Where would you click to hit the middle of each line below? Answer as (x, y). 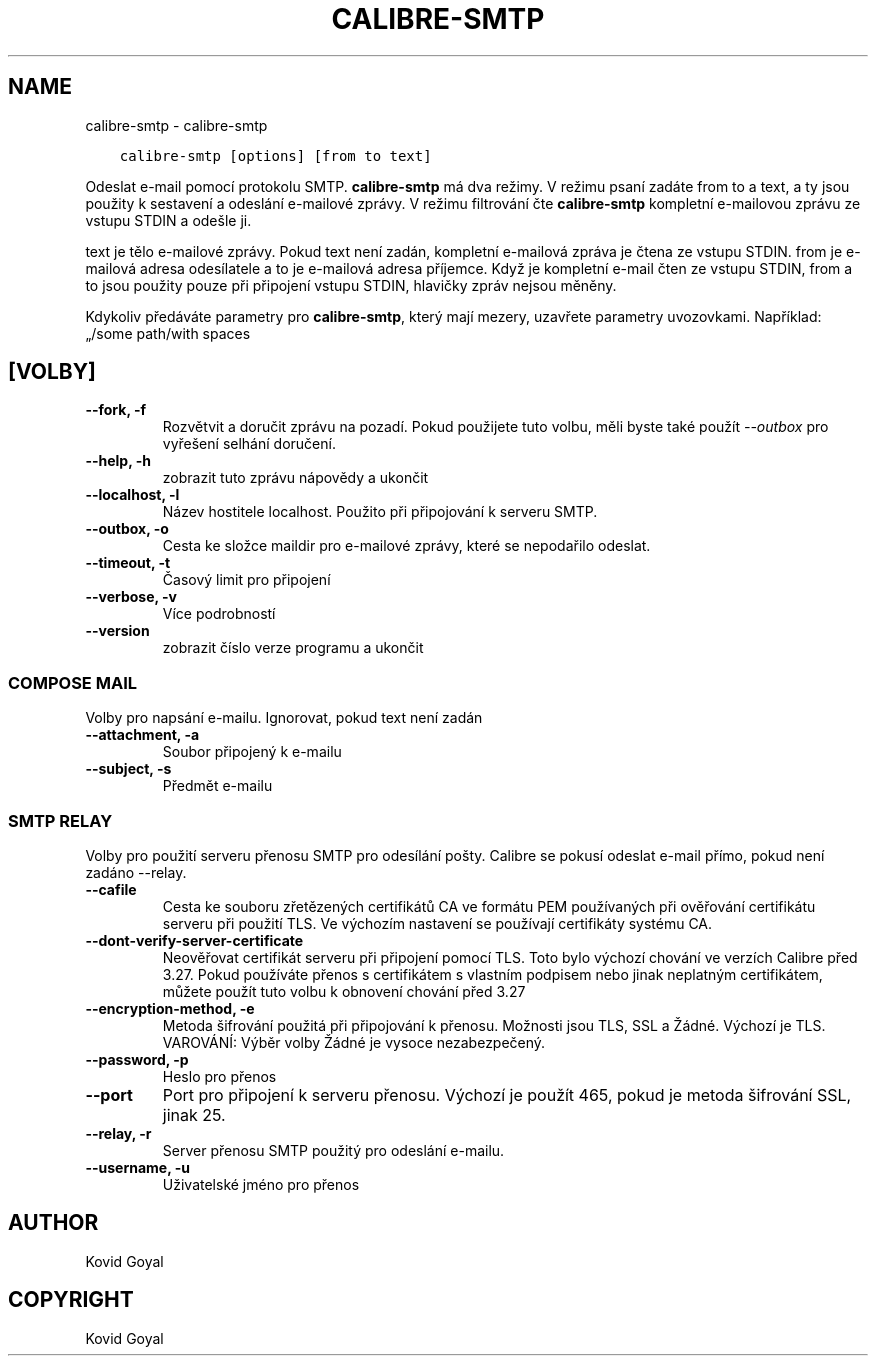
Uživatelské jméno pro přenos (261, 1184)
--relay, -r (118, 1133)
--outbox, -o (127, 529)
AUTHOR (53, 1223)
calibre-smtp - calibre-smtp (176, 125)
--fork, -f (116, 410)
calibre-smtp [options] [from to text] (275, 155)
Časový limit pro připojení (246, 580)
